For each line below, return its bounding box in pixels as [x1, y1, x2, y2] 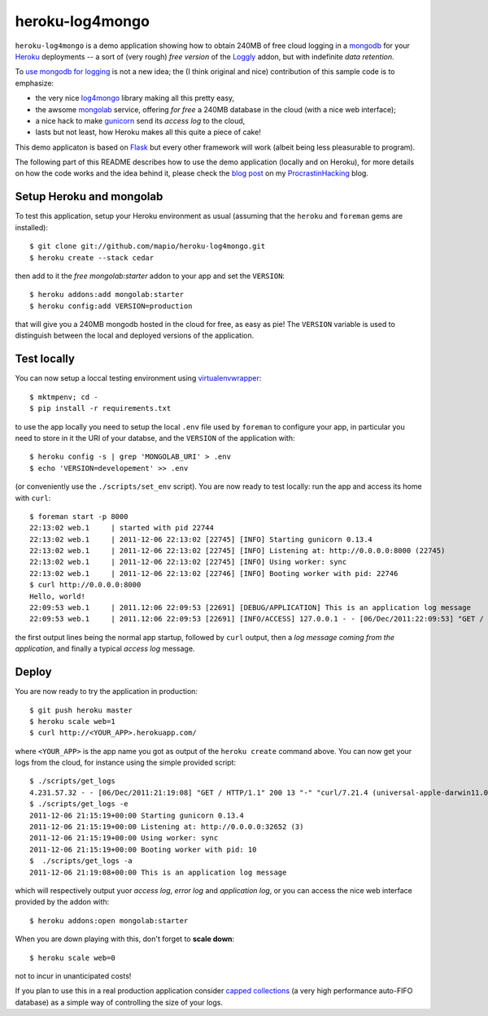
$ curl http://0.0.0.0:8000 [29, 580, 142, 590]
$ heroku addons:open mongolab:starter [29, 916, 189, 925]
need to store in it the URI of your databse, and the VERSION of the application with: [15, 433, 295, 443]
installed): [15, 222, 49, 232]
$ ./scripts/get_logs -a [29, 857, 133, 866]
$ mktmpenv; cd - [29, 392, 98, 402]
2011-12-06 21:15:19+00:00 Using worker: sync [29, 834, 219, 843]
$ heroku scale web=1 [29, 717, 115, 726]
